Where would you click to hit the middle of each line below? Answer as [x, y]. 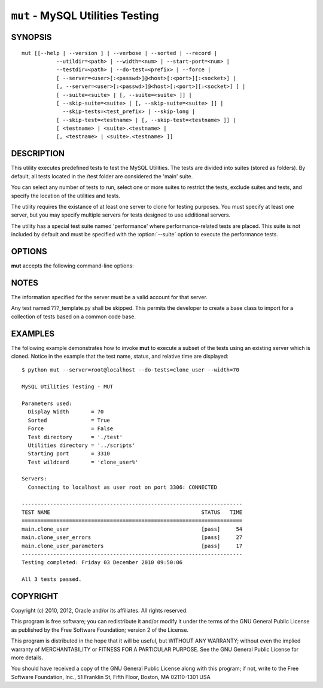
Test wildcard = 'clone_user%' [83, 462]
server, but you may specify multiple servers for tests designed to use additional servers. [121, 215]
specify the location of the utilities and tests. [66, 196]
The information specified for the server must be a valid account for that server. [109, 297]
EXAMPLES [33, 334]
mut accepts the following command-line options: [72, 266]
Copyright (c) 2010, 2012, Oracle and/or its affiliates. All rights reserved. [99, 611]
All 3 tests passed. [52, 579]
